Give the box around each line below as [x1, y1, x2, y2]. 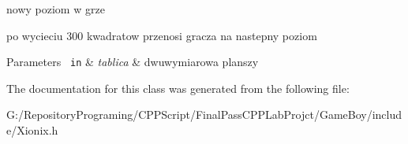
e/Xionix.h [6, 122, 58, 138]
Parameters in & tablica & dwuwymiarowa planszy [6, 54, 259, 70]
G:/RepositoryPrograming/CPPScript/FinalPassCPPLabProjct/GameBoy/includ [6, 106, 402, 123]
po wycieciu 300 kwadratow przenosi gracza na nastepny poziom [6, 27, 317, 43]
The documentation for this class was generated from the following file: [6, 79, 350, 96]
